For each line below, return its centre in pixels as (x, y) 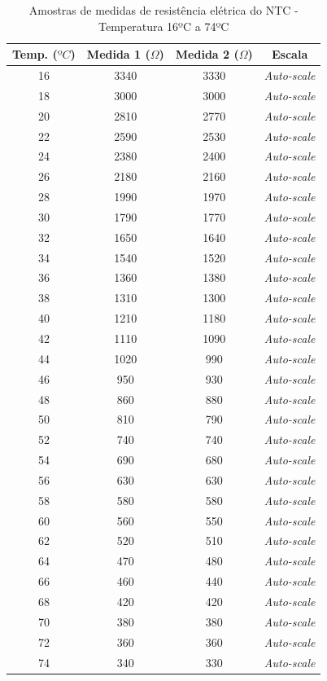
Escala (290, 54)
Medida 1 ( (118, 54)
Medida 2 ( (207, 54)
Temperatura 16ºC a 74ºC (164, 26)
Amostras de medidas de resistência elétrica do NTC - (163, 10)
